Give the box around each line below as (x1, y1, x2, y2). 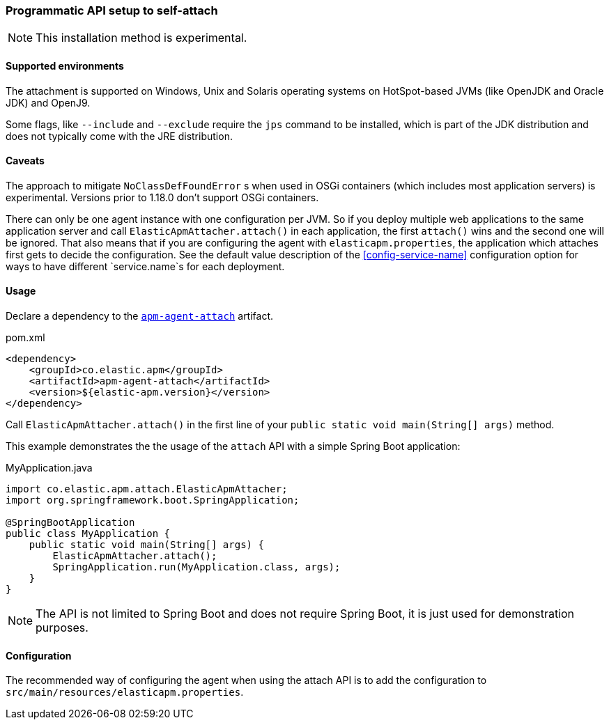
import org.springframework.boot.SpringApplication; (6, 494, 300, 506)
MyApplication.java (6, 462, 93, 474)
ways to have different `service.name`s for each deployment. (6, 260, 285, 272)
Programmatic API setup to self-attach (6, 3, 218, 17)
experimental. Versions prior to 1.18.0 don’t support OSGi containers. (6, 191, 319, 203)
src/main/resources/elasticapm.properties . (6, 686, 244, 699)
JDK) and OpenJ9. (6, 96, 91, 109)
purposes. (36, 621, 88, 635)
